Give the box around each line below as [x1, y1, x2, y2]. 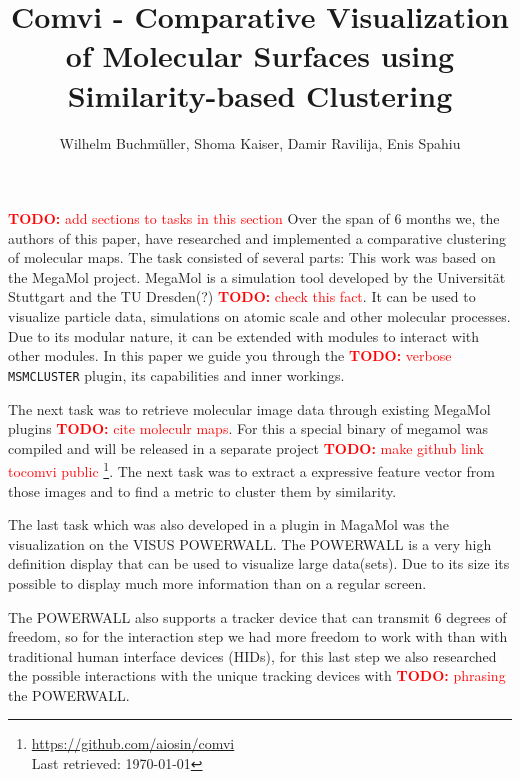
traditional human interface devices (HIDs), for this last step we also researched [8, 645, 497, 666]
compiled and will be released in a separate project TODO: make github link [8, 437, 484, 458]
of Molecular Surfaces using [65, 35, 455, 76]
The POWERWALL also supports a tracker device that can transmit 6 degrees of [8, 606, 507, 627]
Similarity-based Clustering [67, 74, 453, 115]
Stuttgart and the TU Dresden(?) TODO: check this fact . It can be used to [8, 286, 476, 307]
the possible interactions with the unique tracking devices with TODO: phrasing [8, 665, 506, 686]
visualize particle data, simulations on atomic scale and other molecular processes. [8, 306, 511, 327]
